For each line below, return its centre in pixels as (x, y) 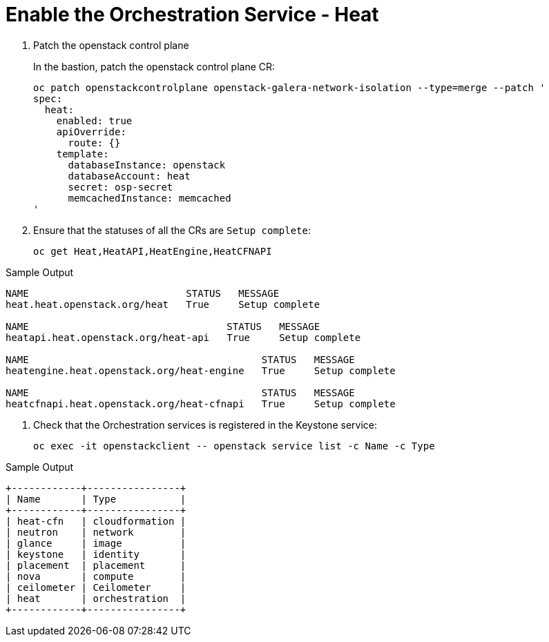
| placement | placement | (96, 565)
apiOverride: (91, 132)
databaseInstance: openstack (147, 165)
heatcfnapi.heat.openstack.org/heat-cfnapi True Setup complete (201, 403)
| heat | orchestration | (96, 598)
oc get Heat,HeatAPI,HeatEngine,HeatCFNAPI (153, 251)
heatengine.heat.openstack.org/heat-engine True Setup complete (201, 370)
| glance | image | (96, 543)
